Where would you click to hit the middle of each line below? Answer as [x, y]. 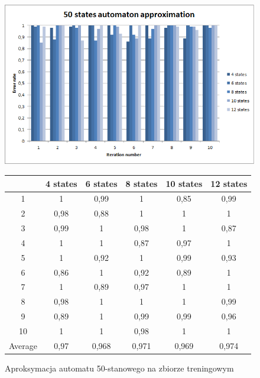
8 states [142, 183]
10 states [184, 183]
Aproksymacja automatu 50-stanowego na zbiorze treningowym [119, 368]
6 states [101, 183]
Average [23, 345]
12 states [229, 183]
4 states [61, 183]
